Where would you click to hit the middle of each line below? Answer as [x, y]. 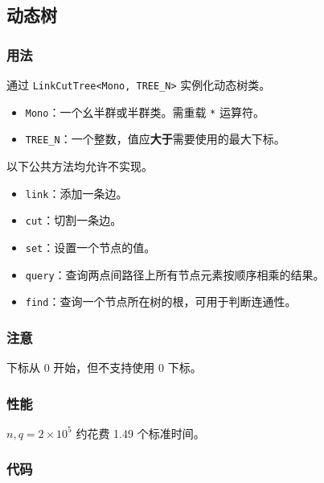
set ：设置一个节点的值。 [90, 247]
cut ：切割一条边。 [74, 220]
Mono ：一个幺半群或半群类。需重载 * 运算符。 [145, 111]
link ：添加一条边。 [76, 193]
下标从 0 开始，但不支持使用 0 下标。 [104, 367]
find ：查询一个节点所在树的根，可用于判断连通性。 [161, 301]
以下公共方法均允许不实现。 [80, 165]
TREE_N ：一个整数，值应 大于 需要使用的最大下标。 [155, 139]
